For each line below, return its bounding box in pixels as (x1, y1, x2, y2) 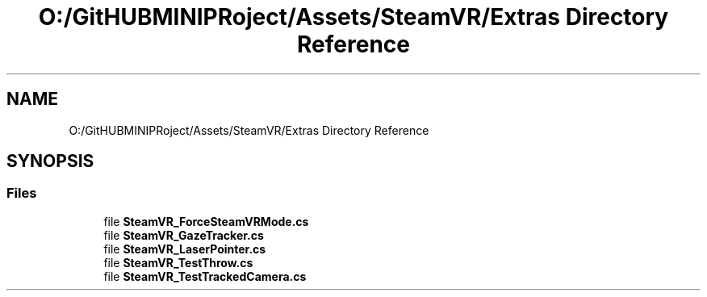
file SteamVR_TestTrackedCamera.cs (103, 269, 307, 283)
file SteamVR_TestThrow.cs (103, 255, 253, 270)
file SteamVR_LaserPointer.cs (103, 241, 266, 256)
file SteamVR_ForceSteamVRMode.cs (103, 214, 309, 228)
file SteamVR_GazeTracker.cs (103, 228, 264, 242)
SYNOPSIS (6, 151, 94, 172)
